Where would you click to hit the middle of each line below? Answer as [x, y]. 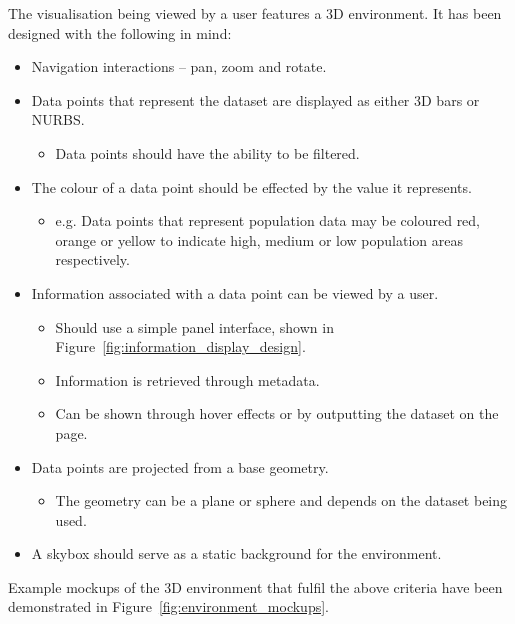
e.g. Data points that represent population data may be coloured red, [268, 220]
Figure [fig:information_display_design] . [180, 346]
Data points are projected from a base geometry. [180, 466]
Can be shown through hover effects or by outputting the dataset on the [277, 413]
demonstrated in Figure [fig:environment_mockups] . [168, 606]
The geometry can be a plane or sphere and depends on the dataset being [281, 500]
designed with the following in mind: [120, 32]
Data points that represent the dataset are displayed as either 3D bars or [255, 99]
